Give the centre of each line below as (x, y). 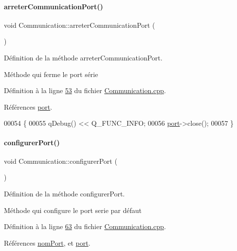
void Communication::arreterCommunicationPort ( (80, 25)
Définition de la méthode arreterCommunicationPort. (83, 57)
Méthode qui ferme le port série (51, 74)
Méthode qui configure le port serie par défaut (73, 210)
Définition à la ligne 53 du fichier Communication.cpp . (85, 90)
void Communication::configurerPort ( (61, 161)
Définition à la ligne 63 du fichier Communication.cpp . (85, 226)
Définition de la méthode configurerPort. (64, 193)
